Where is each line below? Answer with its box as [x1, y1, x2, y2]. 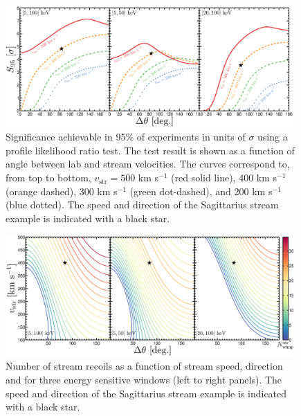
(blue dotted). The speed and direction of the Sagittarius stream [6, 197, 279, 212]
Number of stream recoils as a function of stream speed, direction [6, 359, 283, 373]
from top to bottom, [6, 170, 91, 185]
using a [257, 129, 288, 144]
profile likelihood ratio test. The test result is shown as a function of [6, 143, 295, 157]
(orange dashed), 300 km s [6, 183, 118, 198]
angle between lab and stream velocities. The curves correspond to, [6, 156, 290, 171]
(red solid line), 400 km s [171, 170, 277, 185]
